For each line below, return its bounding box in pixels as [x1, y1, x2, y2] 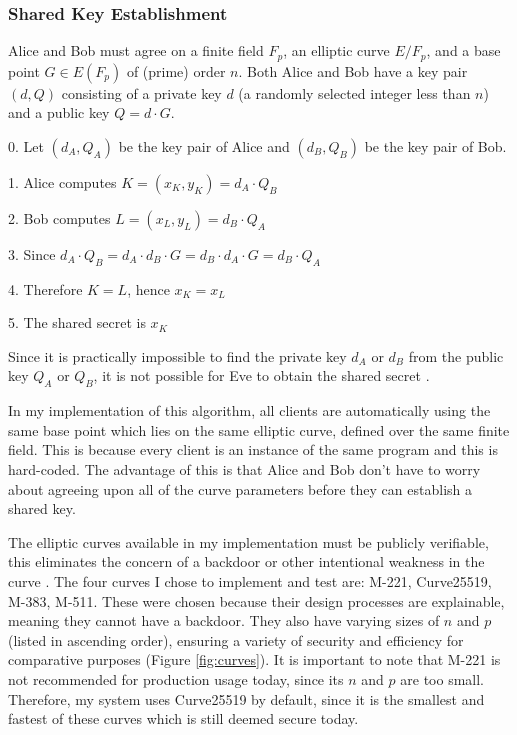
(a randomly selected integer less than [238, 82, 471, 103]
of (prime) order [126, 60, 226, 81]
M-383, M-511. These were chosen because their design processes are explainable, [8, 590, 505, 611]
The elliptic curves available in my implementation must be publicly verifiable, [8, 531, 489, 552]
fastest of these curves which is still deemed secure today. [8, 708, 359, 729]
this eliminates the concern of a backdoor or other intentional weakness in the [8, 551, 485, 572]
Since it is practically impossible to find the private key [8, 345, 347, 366]
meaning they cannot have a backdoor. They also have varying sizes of [8, 610, 440, 631]
